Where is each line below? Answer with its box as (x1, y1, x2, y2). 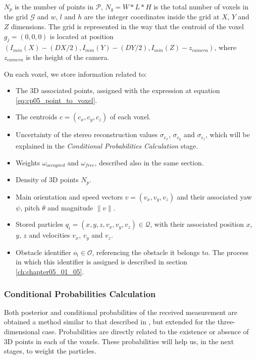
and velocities (29, 230, 70, 240)
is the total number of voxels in (154, 1, 249, 11)
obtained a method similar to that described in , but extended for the (4, 316, 215, 327)
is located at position (50, 31, 114, 41)
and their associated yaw (177, 191, 252, 202)
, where (214, 42, 237, 52)
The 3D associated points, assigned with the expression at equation (15, 85, 220, 96)
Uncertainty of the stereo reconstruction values (15, 129, 158, 140)
